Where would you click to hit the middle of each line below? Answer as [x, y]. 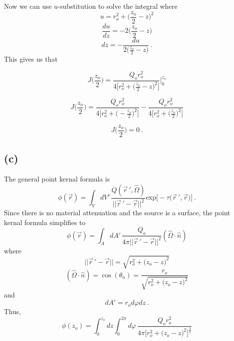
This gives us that [31, 59]
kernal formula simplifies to [45, 222]
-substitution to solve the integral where [118, 6]
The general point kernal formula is [57, 179]
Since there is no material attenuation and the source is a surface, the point [117, 213]
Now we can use [28, 6]
